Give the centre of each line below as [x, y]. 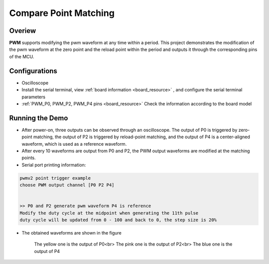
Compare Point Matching [62, 13]
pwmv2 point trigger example [55, 178]
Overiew [23, 31]
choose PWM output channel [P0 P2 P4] [67, 185]
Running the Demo [39, 118]
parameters [34, 97]
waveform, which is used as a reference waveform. [74, 144]
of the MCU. [22, 56]
